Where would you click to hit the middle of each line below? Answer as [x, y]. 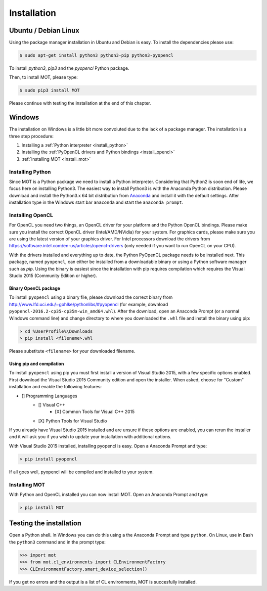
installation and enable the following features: [55, 387]
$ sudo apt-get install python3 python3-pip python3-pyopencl [96, 55]
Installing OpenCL [31, 215]
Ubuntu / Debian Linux [44, 30]
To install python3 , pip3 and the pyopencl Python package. [69, 68]
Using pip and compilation [37, 364]
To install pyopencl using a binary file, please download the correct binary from [91, 297]
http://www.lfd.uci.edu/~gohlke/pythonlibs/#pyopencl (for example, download [89, 304]
